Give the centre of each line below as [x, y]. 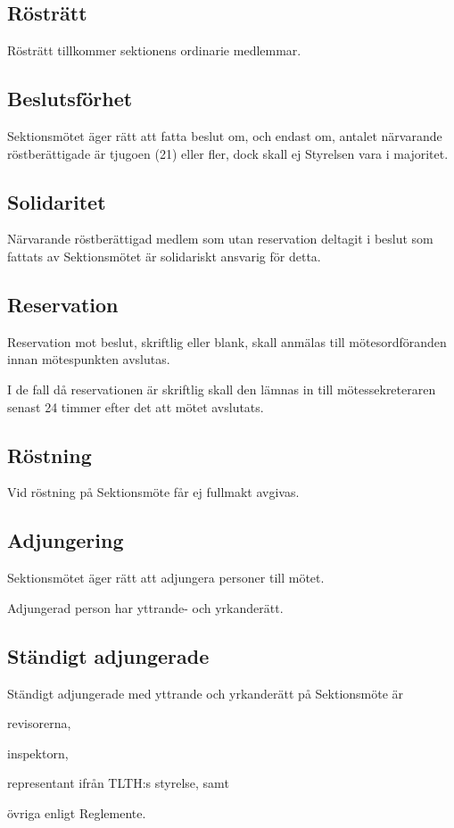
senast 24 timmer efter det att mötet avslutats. [136, 406]
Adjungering [66, 540]
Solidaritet [57, 201]
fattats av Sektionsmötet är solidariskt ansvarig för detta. [164, 256]
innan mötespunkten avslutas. [89, 359]
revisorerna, [39, 723]
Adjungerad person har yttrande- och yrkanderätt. [145, 607]
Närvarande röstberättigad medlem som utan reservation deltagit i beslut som [220, 239]
